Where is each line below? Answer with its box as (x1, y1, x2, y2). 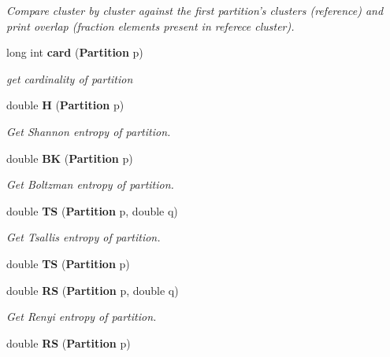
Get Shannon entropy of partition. (6, 123, 171, 139)
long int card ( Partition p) (6, 44, 143, 61)
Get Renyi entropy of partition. (6, 308, 157, 325)
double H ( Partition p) (6, 97, 124, 113)
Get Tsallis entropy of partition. (6, 229, 161, 245)
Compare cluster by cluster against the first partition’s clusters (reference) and (6, 2, 384, 18)
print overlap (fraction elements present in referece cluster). (6, 17, 295, 34)
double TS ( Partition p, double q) (6, 202, 178, 219)
